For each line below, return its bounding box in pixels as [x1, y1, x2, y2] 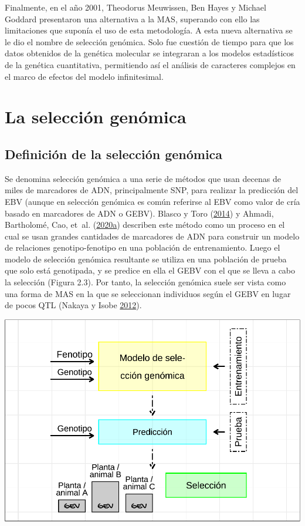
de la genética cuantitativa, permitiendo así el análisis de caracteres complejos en [5, 58, 296, 70]
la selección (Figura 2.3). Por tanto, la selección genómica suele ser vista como [5, 276, 286, 288]
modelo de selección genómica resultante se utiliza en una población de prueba [5, 252, 287, 265]
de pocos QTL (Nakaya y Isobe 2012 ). [5, 299, 142, 311]
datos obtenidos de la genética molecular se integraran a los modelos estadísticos [5, 47, 294, 59]
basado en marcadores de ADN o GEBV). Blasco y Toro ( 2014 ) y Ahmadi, [5, 207, 274, 219]
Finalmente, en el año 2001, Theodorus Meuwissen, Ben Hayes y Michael [5, 1, 266, 13]
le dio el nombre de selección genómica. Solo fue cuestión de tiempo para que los [5, 35, 294, 48]
